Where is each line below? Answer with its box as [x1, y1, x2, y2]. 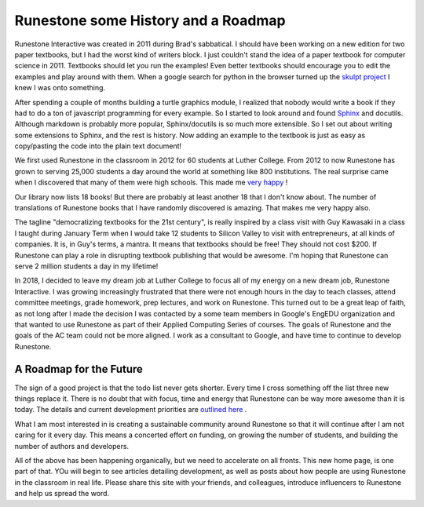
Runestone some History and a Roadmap [14, 12, 286, 29]
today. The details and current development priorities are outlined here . [14, 405, 247, 414]
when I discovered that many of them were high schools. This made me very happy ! [14, 177, 288, 188]
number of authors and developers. [14, 441, 130, 450]
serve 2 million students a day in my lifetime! [14, 261, 159, 271]
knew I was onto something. [14, 83, 106, 93]
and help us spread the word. [14, 489, 110, 498]
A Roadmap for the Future [14, 362, 143, 376]
